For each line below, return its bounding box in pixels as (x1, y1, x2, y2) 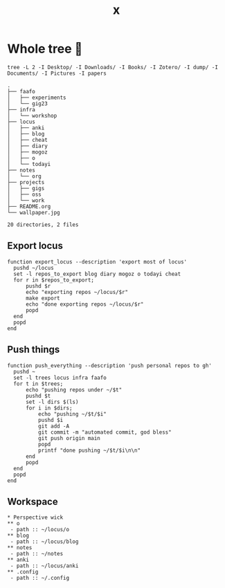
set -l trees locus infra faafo (13, 374, 107, 381)
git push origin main (37, 434, 100, 441)
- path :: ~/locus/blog (10, 538, 79, 545)
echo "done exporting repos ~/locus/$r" (25, 300, 144, 308)
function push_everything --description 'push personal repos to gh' (7, 362, 213, 369)
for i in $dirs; (25, 404, 73, 412)
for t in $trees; (13, 380, 64, 387)
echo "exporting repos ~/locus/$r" (25, 288, 129, 295)
